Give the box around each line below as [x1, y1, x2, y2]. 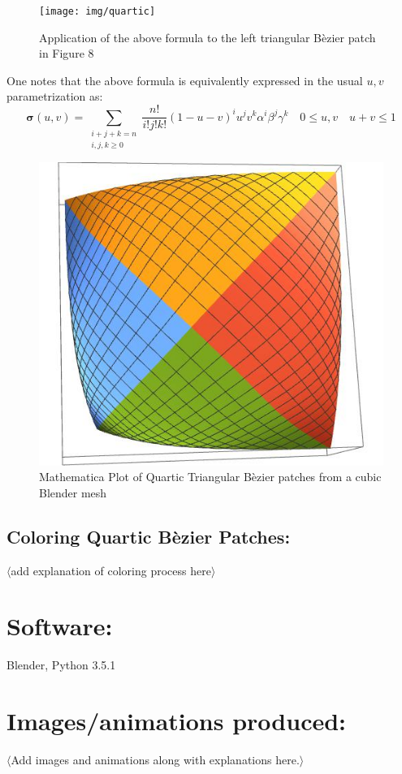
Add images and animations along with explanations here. [11, 751, 300, 768]
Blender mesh [39, 484, 107, 501]
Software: [6, 609, 113, 643]
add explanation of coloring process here [11, 561, 211, 578]
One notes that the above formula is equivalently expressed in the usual [6, 71, 363, 88]
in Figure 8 [39, 45, 94, 62]
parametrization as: [6, 88, 103, 105]
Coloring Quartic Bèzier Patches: [6, 523, 291, 548]
